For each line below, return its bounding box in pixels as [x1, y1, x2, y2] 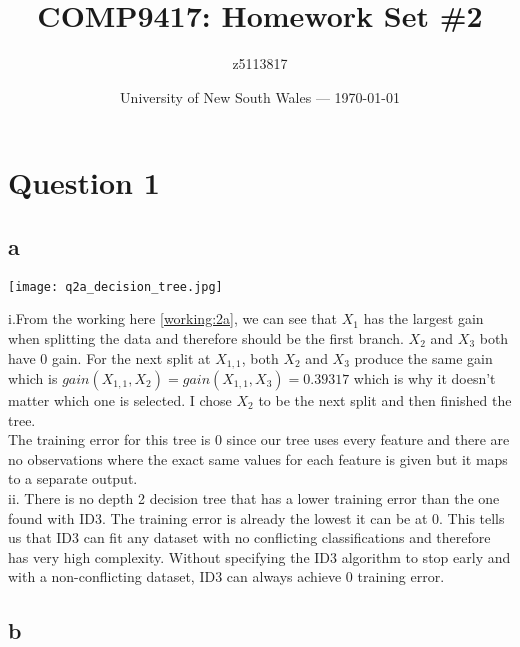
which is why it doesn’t [353, 368, 496, 388]
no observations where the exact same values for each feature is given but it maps [8, 448, 508, 469]
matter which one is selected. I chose [8, 390, 232, 410]
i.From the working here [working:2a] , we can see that [8, 308, 338, 329]
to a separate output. [8, 468, 138, 489]
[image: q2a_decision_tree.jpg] [8, 279, 223, 294]
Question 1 [8, 162, 160, 203]
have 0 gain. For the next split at [8, 347, 211, 368]
